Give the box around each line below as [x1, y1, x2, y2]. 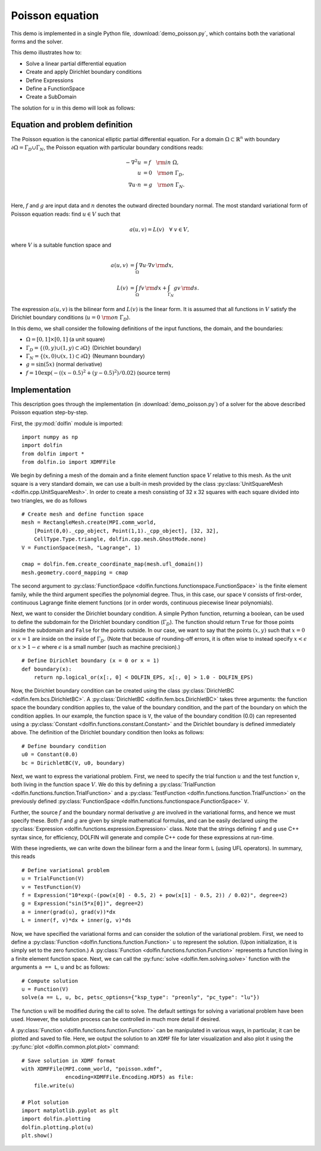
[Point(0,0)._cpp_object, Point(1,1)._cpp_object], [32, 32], [33, 528, 219, 534]
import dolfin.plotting [21, 1115, 91, 1122]
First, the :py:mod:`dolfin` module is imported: [11, 420, 123, 427]
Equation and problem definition [11, 120, 133, 130]
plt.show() [21, 1133, 53, 1139]
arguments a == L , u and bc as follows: [11, 963, 110, 971]
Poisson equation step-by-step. [11, 409, 89, 416]
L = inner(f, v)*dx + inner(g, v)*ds [21, 917, 132, 924]
